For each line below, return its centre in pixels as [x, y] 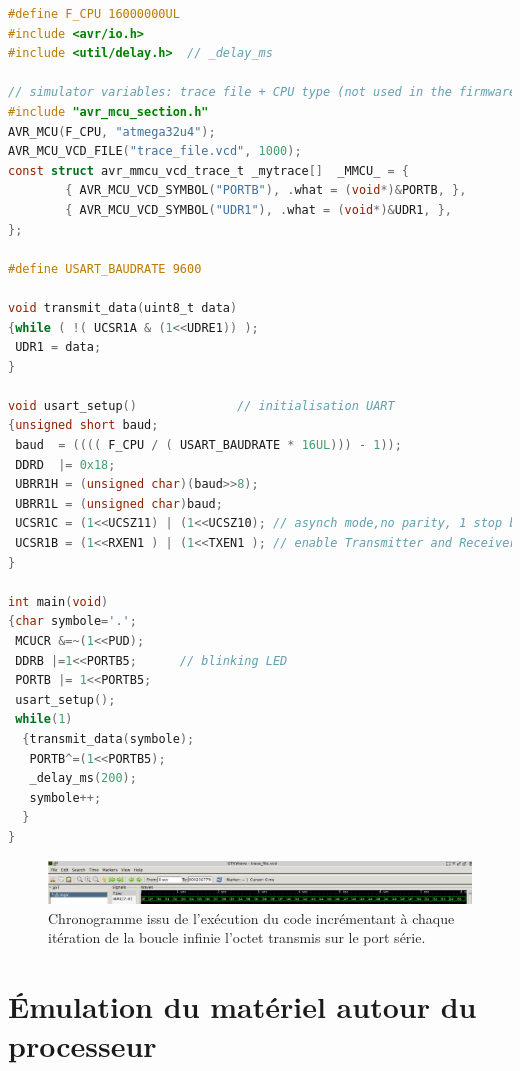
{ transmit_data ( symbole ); [108, 738]
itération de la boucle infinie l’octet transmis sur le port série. [237, 937]
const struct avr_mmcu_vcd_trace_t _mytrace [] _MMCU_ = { [208, 170]
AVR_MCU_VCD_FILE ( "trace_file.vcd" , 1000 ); [155, 151]
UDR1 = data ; [58, 347]
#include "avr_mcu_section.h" [108, 111]
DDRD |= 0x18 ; [65, 464]
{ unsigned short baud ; [83, 425]
